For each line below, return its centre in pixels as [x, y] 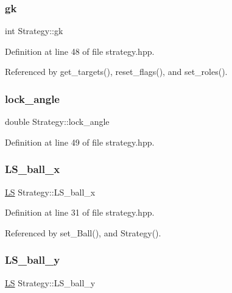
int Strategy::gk [34, 31]
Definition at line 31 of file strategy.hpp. [80, 212]
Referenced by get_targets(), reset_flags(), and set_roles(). [116, 72]
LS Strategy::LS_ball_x [50, 192]
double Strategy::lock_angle [57, 122]
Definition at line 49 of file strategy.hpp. [80, 142]
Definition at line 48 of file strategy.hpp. [80, 51]
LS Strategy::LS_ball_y [50, 282]
